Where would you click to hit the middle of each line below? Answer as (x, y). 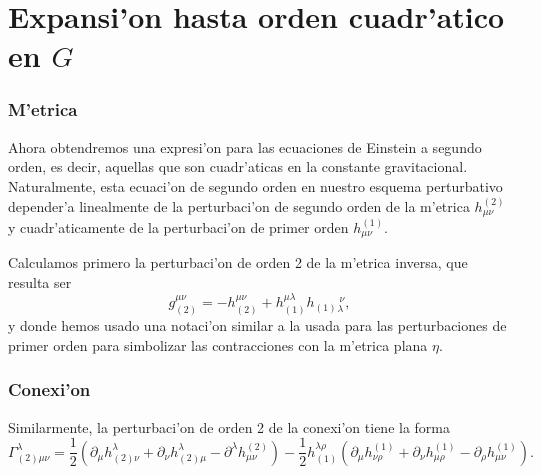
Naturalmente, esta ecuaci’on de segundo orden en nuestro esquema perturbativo (255, 185)
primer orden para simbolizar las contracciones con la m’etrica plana (218, 344)
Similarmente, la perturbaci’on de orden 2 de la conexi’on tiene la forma (229, 426)
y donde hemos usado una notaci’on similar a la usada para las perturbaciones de (257, 325)
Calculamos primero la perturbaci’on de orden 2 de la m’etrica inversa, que (238, 262)
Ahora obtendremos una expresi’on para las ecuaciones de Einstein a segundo (245, 146)
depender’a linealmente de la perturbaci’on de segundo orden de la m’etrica (239, 205)
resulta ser (40, 282)
